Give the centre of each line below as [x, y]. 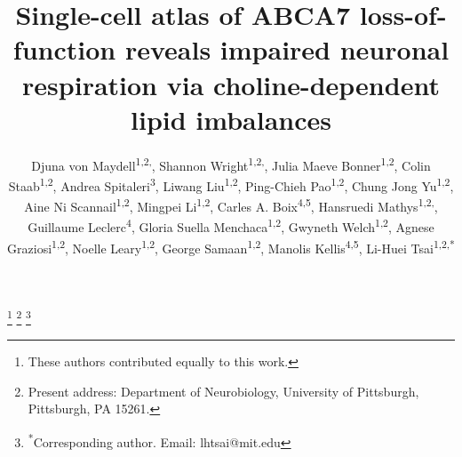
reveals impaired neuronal [287, 49]
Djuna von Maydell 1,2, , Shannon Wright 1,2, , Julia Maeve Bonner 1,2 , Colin [231, 164]
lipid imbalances [231, 119]
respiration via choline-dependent [231, 84]
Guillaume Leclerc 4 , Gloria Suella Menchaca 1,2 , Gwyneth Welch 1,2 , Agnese [231, 226]
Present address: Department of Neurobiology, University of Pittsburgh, [223, 391]
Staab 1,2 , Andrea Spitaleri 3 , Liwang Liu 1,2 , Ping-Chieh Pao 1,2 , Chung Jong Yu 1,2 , [231, 184]
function [64, 49]
